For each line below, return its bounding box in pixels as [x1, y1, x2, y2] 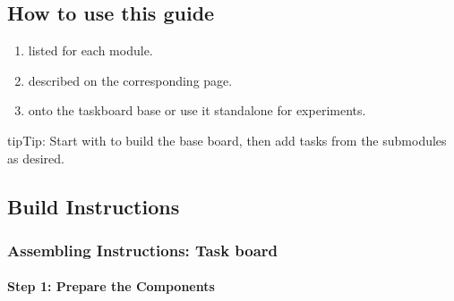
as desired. [7, 148, 64, 167]
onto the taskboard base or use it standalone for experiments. [28, 101, 366, 120]
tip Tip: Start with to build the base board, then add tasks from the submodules [7, 130, 447, 149]
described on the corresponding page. [28, 71, 233, 89]
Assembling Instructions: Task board [7, 238, 278, 261]
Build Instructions [7, 192, 180, 220]
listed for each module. [28, 41, 153, 60]
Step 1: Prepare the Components [7, 277, 215, 296]
